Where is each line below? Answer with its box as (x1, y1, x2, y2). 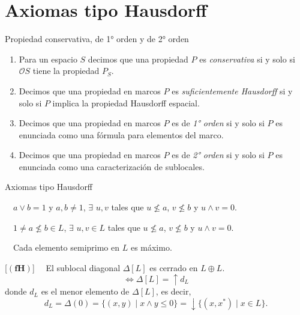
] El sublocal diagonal (32, 261, 121, 274)
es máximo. (130, 241, 172, 254)
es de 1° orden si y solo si (172, 117, 265, 129)
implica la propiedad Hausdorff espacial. (52, 96, 200, 109)
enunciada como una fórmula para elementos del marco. (19, 128, 224, 141)
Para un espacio (19, 52, 77, 65)
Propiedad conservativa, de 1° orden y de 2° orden (5, 32, 189, 45)
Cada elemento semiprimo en (13, 241, 120, 254)
